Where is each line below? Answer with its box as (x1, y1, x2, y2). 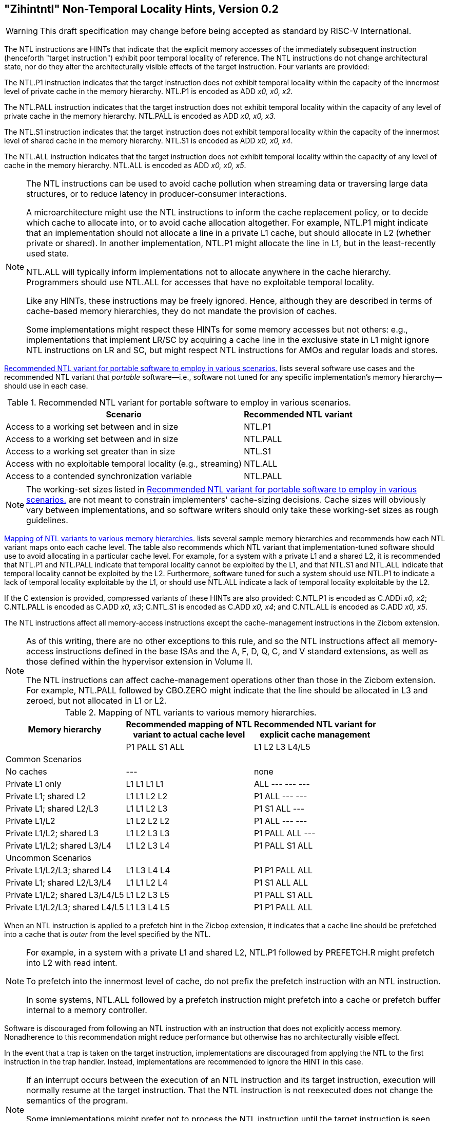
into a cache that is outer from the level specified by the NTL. (4, 930, 211, 939)
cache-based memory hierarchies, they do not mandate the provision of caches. (26, 306, 337, 317)
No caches (6, 766, 47, 777)
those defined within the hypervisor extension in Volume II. (26, 656, 253, 667)
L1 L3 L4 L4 (126, 865, 170, 876)
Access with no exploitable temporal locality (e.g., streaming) (6, 458, 242, 469)
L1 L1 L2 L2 (126, 791, 168, 802)
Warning (6, 26, 38, 36)
